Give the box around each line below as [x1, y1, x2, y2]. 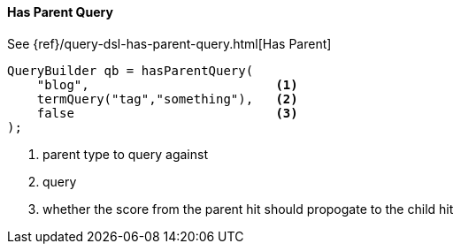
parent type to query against [42, 146, 208, 162]
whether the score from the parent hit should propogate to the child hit [42, 201, 454, 217]
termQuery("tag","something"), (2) [36, 91, 298, 106]
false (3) [36, 105, 298, 120]
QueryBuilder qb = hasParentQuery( [7, 63, 254, 78]
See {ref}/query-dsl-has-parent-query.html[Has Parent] [7, 35, 332, 51]
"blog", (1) [36, 77, 298, 92]
